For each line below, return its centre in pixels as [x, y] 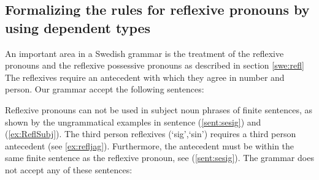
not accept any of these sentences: [69, 169]
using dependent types [78, 27]
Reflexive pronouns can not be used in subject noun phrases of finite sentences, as [159, 109]
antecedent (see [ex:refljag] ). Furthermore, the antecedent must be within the [150, 145]
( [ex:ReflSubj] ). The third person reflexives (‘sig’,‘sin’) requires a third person [151, 134]
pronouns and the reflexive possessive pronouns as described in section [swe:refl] [155, 65]
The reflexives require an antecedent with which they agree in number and [145, 77]
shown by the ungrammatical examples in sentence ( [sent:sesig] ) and [133, 122]
